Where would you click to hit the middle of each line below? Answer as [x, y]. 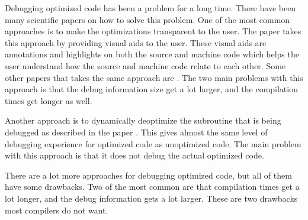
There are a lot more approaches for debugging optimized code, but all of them [148, 175]
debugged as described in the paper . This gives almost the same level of [136, 132]
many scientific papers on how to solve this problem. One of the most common [147, 19]
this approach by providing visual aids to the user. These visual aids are [136, 42]
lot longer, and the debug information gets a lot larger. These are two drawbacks [151, 198]
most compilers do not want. [57, 210]
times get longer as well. [49, 100]
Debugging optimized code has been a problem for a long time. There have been [150, 8]
